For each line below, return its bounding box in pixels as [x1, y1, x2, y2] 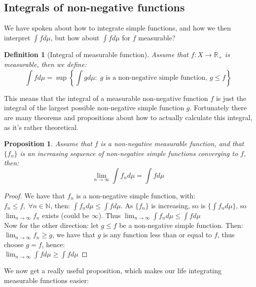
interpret [4, 32, 31, 42]
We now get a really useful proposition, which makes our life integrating [4, 265, 222, 276]
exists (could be [42, 210, 90, 220]
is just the [216, 93, 247, 103]
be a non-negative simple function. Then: [119, 220, 243, 230]
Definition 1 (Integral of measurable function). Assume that [4, 49, 189, 59]
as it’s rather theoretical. [4, 122, 79, 132]
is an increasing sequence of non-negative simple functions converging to [20, 148, 238, 158]
